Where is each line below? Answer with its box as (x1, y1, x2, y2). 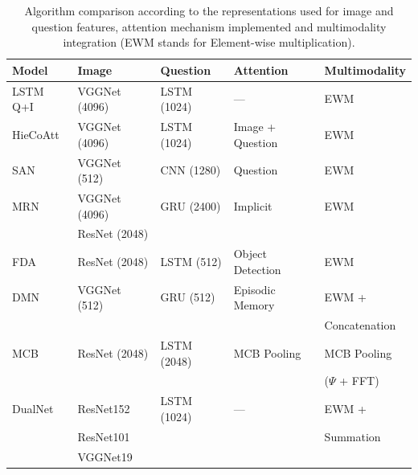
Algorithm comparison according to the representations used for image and (24, 2, 394, 18)
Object (233, 245, 267, 262)
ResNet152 (77, 400, 130, 417)
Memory (233, 297, 275, 313)
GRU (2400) (160, 197, 221, 214)
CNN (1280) (160, 162, 221, 178)
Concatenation (324, 317, 396, 334)
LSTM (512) (160, 253, 222, 270)
